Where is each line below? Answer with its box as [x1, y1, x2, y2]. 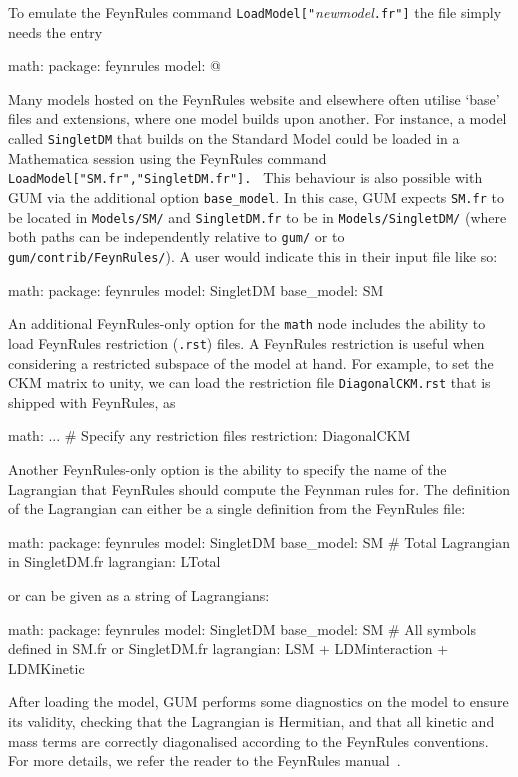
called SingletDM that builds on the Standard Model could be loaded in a [8, 128, 460, 149]
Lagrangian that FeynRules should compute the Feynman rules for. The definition [8, 478, 511, 499]
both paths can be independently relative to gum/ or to [8, 226, 345, 247]
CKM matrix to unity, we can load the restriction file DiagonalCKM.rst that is [8, 372, 491, 393]
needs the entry [8, 21, 103, 42]
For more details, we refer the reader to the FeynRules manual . [8, 750, 401, 771]
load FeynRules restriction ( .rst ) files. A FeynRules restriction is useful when [8, 332, 485, 353]
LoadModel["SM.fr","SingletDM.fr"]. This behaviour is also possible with [8, 167, 483, 188]
